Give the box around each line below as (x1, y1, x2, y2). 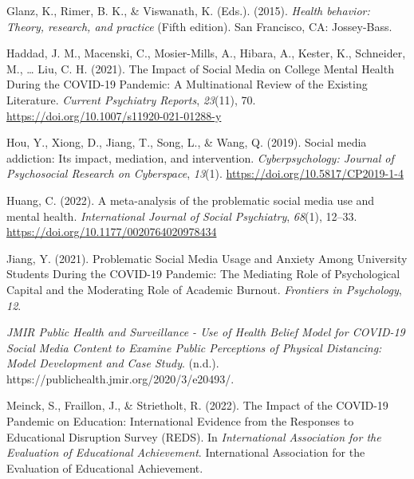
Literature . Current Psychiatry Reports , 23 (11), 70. (6, 91, 256, 108)
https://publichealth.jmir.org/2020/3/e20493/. (6, 370, 235, 387)
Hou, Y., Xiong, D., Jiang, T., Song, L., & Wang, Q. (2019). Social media (6, 134, 367, 151)
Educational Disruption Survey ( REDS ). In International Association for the (6, 428, 381, 445)
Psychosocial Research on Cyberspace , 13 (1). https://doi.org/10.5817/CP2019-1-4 (6, 165, 404, 182)
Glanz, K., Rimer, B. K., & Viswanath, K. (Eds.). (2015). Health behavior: (6, 2, 370, 18)
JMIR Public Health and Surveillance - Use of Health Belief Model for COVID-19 (6, 324, 405, 340)
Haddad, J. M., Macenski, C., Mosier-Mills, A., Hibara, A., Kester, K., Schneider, (6, 45, 406, 61)
